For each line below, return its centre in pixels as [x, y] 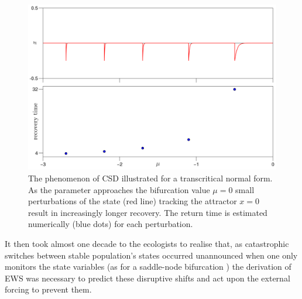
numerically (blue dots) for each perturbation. [111, 224]
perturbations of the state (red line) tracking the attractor [133, 201]
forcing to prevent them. [48, 289]
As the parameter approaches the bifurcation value [119, 189]
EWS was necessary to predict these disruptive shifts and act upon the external [147, 278]
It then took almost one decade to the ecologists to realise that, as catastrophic [147, 243]
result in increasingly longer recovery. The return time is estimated [148, 212]
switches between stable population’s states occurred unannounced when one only [151, 255]
